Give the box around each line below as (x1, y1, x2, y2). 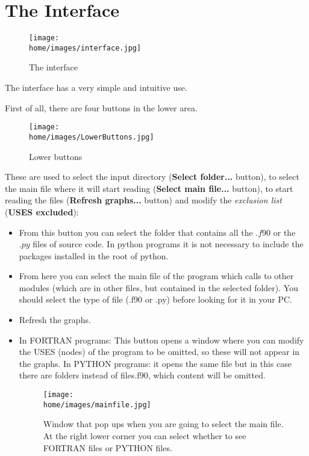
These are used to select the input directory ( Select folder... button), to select (5, 170, 299, 183)
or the (273, 226, 296, 238)
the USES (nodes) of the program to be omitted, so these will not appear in (19, 345, 300, 358)
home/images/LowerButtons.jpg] (29, 132, 154, 141)
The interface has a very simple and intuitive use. (5, 81, 187, 94)
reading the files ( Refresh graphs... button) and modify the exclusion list (5, 194, 282, 206)
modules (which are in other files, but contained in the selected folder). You (19, 281, 298, 294)
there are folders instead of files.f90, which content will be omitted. (19, 369, 266, 381)
